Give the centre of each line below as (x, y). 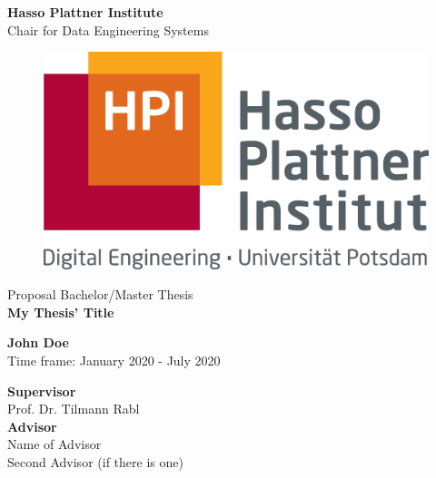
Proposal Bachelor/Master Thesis (100, 294)
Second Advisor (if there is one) (95, 461)
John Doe (38, 342)
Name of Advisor (54, 444)
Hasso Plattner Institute (85, 12)
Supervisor (42, 390)
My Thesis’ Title (61, 312)
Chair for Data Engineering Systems (108, 29)
